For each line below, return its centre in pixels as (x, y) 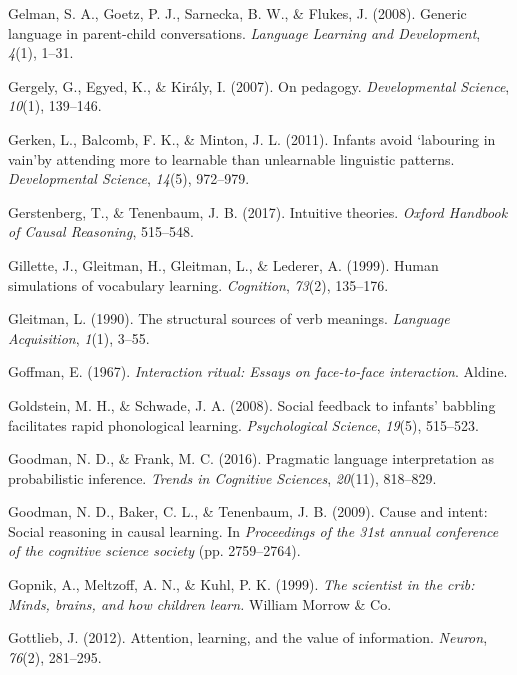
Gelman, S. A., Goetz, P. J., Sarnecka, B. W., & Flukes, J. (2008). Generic (237, 13)
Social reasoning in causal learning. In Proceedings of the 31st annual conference (253, 530)
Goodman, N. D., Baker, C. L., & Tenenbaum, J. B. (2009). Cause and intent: (248, 511)
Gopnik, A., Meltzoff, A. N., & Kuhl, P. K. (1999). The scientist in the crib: (241, 584)
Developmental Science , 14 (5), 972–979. (129, 178)
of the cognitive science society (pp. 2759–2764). (154, 550)
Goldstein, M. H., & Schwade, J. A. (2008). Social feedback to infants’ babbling (252, 404)
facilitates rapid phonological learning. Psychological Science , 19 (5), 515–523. (243, 424)
